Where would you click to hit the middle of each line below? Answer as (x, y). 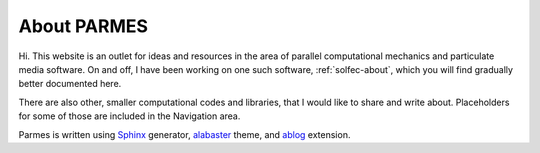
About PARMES (83, 26)
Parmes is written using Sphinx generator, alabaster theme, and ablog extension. (184, 134)
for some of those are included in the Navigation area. (129, 116)
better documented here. (70, 84)
